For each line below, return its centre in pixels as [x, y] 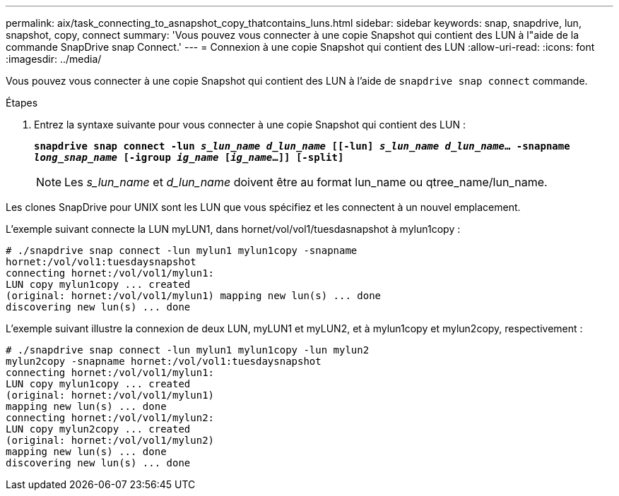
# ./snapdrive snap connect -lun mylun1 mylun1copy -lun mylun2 [188, 350]
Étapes [22, 103]
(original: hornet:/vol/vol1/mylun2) [110, 440]
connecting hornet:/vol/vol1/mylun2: [110, 418]
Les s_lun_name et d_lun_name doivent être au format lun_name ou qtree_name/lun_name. [306, 182]
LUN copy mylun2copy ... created [98, 429]
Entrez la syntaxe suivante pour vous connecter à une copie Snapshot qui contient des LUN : [250, 125]
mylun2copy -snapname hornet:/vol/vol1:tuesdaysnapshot [164, 361]
